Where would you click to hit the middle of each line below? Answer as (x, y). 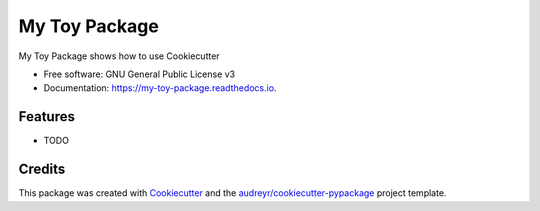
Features (46, 116)
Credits (42, 169)
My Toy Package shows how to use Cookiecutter (119, 56)
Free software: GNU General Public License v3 (139, 74)
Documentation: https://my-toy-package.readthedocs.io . (160, 88)
